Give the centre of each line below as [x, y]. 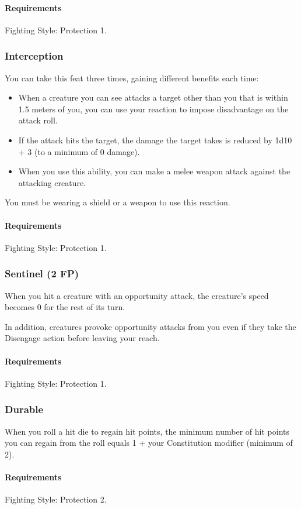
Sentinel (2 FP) [42, 274]
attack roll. [38, 120]
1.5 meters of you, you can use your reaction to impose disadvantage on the [153, 109]
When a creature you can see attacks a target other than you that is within [153, 97]
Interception [34, 56]
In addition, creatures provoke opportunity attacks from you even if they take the [150, 326]
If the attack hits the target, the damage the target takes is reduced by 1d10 [155, 140]
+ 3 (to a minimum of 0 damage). [79, 151]
